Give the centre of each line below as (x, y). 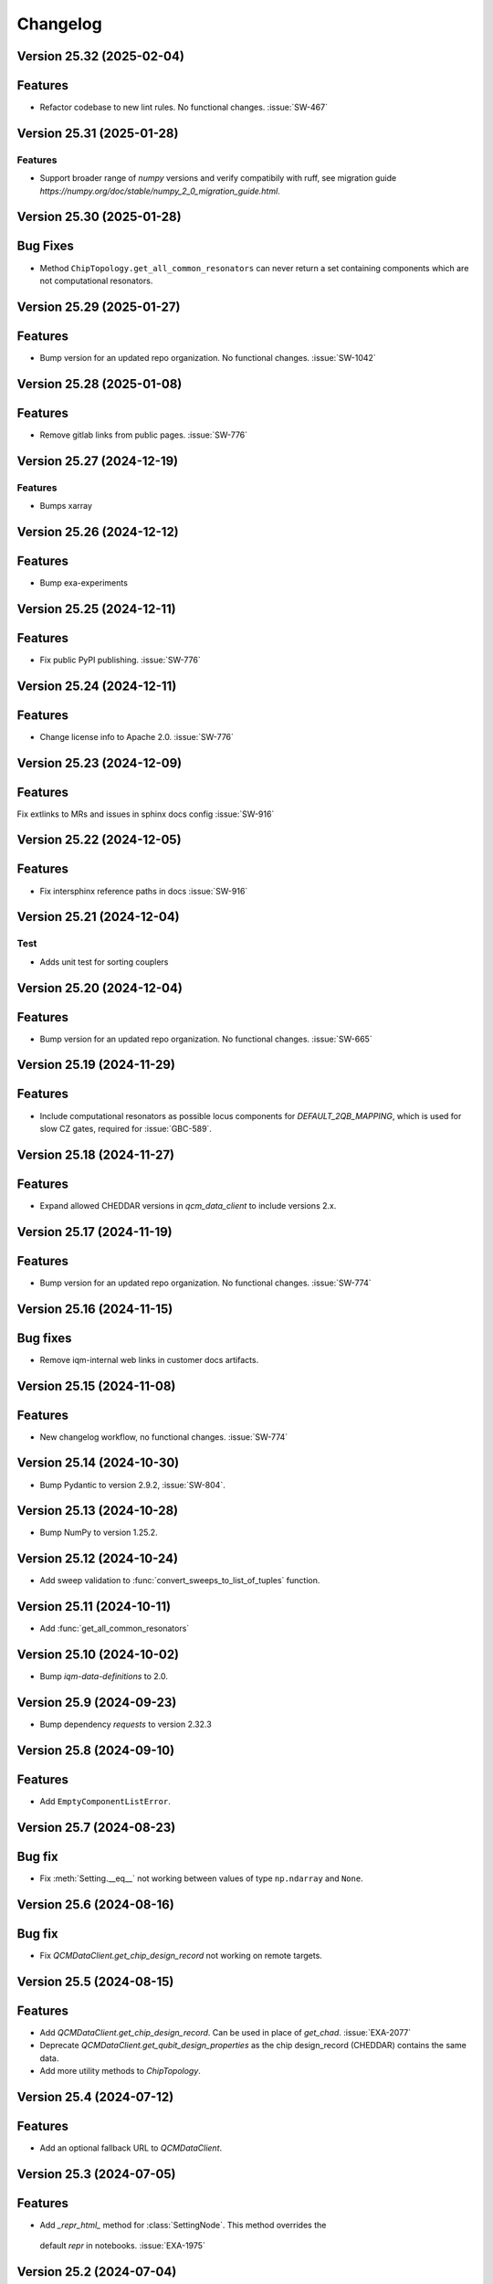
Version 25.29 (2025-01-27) (99, 307)
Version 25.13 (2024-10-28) (97, 1511)
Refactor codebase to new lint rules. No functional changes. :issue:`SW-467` (184, 107)
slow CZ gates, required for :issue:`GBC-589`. (126, 1128)
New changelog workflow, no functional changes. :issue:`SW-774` (164, 1437)
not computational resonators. (96, 280)
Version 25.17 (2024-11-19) (94, 1232)
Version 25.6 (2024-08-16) (96, 1904)
